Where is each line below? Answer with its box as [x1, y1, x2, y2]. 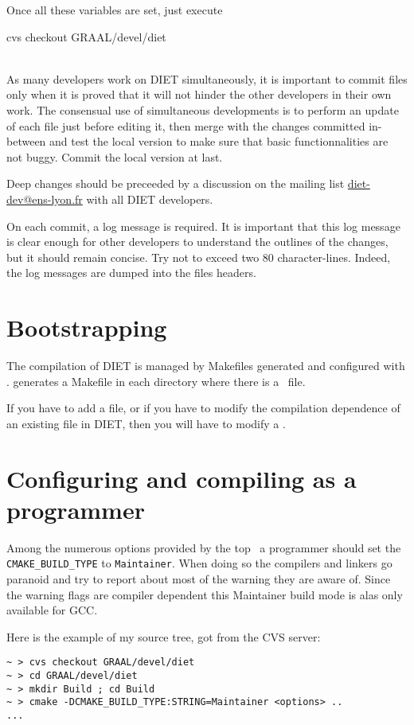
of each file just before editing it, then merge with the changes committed [6, 117, 365, 134]
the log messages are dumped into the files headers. [6, 264, 256, 281]
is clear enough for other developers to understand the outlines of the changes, [6, 233, 389, 250]
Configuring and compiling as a [6, 462, 357, 494]
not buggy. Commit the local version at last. [6, 148, 223, 165]
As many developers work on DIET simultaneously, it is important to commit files [6, 70, 408, 87]
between [6, 133, 46, 150]
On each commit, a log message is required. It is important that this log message [6, 217, 400, 234]
